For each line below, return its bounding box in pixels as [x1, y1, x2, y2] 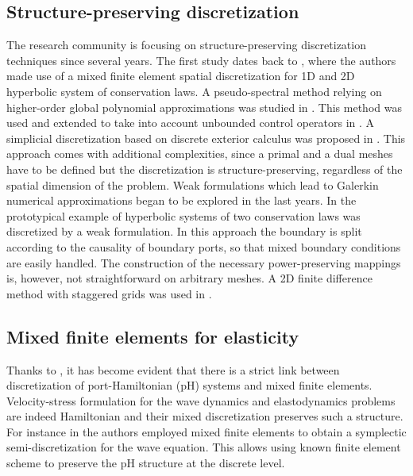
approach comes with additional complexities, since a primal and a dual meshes [6, 145, 393, 162]
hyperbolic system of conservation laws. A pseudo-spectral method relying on [6, 83, 382, 99]
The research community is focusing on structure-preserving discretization [6, 36, 366, 53]
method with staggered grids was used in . [6, 285, 212, 301]
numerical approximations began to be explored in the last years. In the [6, 192, 357, 209]
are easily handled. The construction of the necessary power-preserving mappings [6, 254, 401, 271]
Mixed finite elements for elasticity [6, 324, 299, 348]
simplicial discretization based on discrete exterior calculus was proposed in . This [6, 129, 406, 146]
